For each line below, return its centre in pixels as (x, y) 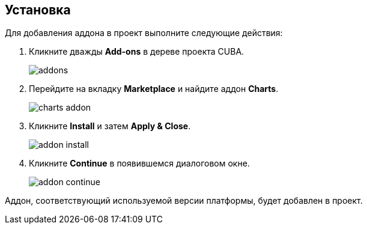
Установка (38, 10)
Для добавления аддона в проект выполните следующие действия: (144, 33)
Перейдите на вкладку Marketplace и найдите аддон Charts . (154, 89)
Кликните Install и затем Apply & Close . (110, 126)
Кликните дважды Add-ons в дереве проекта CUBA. (137, 52)
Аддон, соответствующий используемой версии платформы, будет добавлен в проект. (184, 201)
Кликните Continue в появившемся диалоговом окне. (139, 163)
